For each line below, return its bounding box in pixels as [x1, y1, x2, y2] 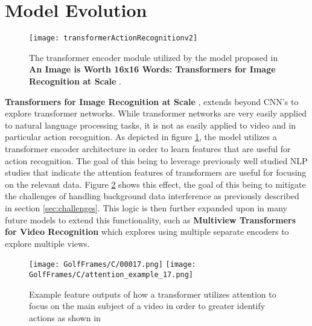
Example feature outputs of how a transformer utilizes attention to [29, 287, 276, 300]
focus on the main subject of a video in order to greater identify [29, 299, 266, 312]
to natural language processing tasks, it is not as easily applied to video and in [5, 118, 296, 131]
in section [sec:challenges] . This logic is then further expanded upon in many [5, 201, 287, 214]
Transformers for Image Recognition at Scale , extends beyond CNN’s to [5, 95, 299, 107]
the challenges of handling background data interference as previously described [5, 190, 299, 202]
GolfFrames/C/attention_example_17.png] [29, 270, 194, 279]
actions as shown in [29, 311, 101, 324]
